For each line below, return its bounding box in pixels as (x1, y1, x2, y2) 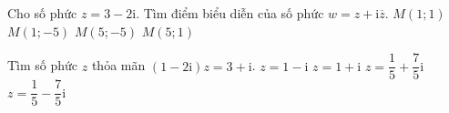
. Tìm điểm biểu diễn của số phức (136, 4, 324, 22)
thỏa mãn (91, 56, 146, 75)
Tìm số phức (7, 56, 78, 75)
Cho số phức (7, 4, 77, 22)
